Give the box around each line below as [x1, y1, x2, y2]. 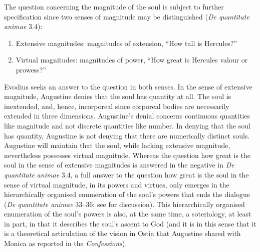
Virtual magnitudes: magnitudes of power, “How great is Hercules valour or [16, 54, 248, 65]
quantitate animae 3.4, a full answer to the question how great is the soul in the [4, 169, 249, 179]
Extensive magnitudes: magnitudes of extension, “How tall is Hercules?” [16, 37, 237, 48]
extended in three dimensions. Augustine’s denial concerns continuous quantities [4, 110, 250, 121]
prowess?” [16, 64, 46, 74]
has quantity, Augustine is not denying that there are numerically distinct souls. [4, 130, 250, 140]
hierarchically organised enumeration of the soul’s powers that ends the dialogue [4, 189, 250, 199]
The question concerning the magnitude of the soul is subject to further [4, 1, 224, 11]
